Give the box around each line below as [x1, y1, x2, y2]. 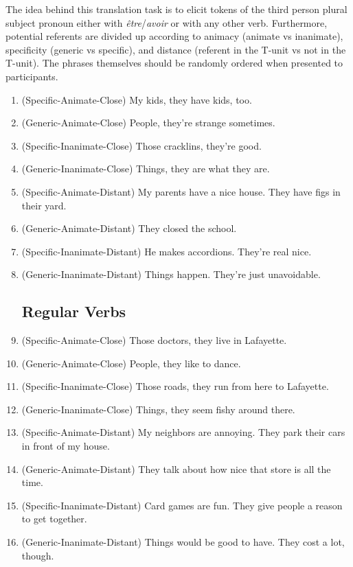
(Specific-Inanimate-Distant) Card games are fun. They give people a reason [21, 498, 343, 512]
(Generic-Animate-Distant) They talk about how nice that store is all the [21, 461, 331, 476]
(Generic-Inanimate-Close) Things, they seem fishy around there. [21, 402, 295, 416]
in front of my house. [21, 439, 110, 453]
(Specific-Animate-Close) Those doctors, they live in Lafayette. [21, 333, 287, 347]
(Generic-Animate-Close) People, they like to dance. [21, 356, 241, 370]
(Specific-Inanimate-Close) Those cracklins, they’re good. [21, 138, 262, 152]
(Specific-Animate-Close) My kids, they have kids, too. [21, 92, 252, 106]
